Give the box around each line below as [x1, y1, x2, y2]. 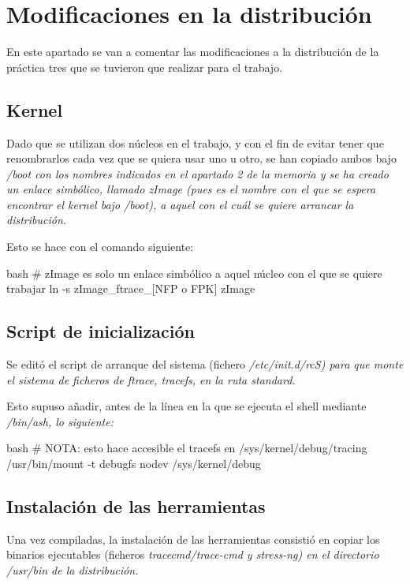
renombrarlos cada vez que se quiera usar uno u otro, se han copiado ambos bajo [6, 150, 397, 167]
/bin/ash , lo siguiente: [6, 413, 114, 429]
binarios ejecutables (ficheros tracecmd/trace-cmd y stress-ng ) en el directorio [6, 546, 379, 563]
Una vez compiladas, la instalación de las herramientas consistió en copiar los [6, 530, 380, 547]
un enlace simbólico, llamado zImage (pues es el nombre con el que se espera [6, 181, 376, 197]
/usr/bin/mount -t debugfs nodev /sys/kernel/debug [6, 455, 261, 472]
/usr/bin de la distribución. [6, 562, 139, 578]
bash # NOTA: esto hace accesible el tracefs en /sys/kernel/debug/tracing [6, 440, 367, 456]
